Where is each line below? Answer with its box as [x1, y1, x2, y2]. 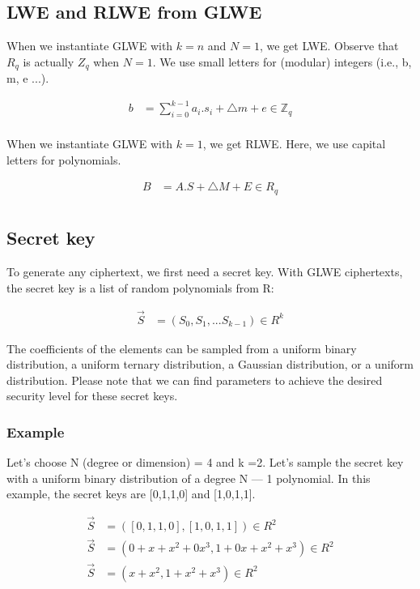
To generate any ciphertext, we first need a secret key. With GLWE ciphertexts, [6, 263, 403, 280]
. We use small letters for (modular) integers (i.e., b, [152, 53, 412, 70]
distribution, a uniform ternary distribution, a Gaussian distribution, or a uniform [6, 356, 414, 373]
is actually [23, 53, 74, 70]
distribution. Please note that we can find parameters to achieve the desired [6, 371, 383, 388]
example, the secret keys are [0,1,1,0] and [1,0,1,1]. [6, 485, 256, 502]
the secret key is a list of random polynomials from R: [6, 279, 274, 296]
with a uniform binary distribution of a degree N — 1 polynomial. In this [6, 469, 371, 486]
